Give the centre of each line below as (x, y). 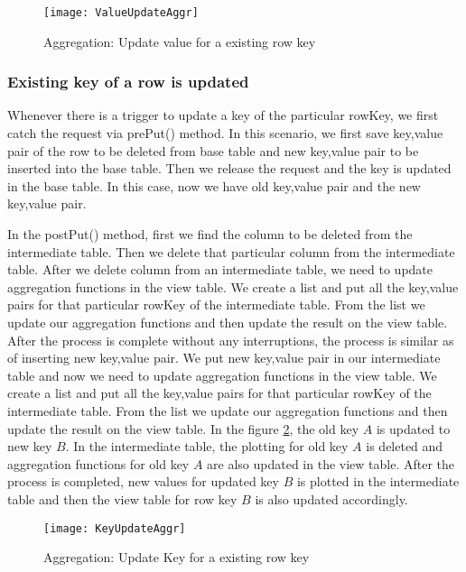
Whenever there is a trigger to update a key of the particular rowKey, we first (223, 115)
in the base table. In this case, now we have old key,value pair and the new (214, 185)
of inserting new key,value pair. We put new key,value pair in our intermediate (224, 358)
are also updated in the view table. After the (331, 463)
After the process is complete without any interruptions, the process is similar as (231, 340)
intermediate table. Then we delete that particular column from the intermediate (231, 251)
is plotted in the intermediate (378, 481)
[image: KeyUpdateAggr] (115, 528)
